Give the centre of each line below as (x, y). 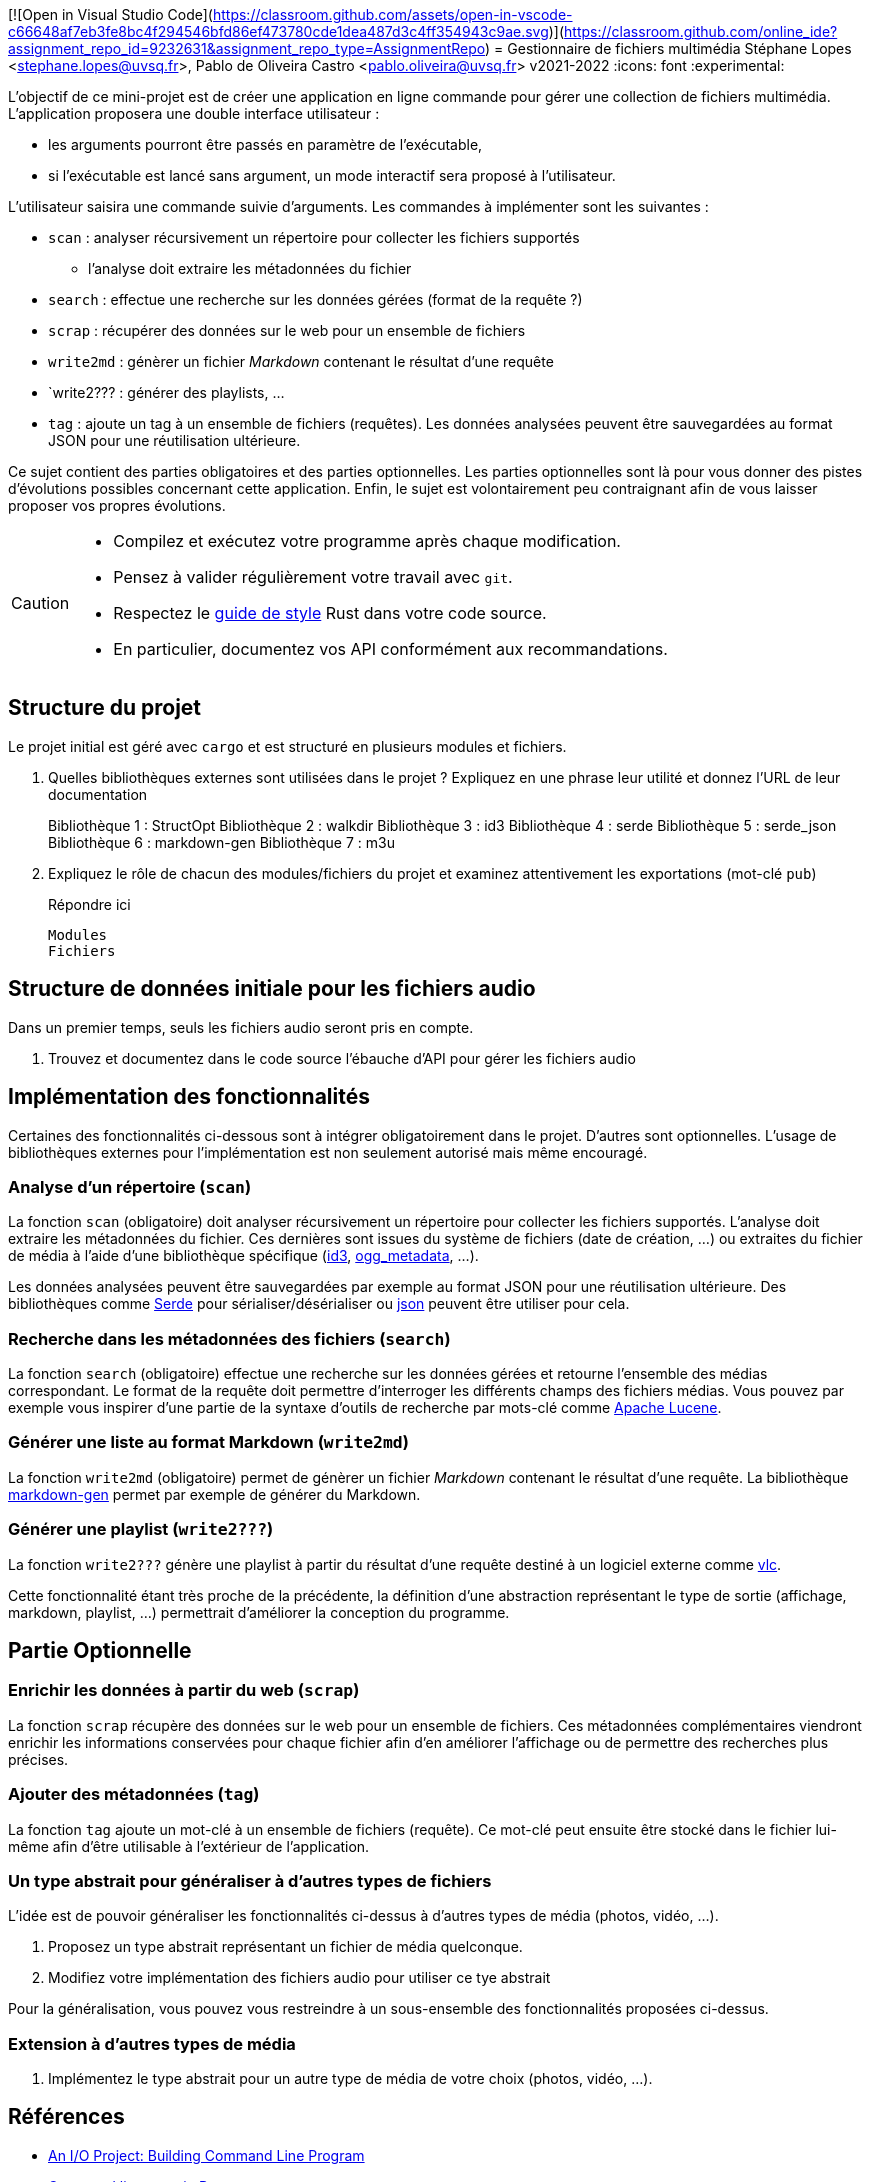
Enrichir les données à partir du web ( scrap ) (184, 1690)
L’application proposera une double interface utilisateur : (194, 113)
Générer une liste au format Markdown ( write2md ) (208, 1442)
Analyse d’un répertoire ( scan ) (130, 1186)
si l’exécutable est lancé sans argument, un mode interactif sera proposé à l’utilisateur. (332, 175)
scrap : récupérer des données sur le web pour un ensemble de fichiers (287, 330)
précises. (38, 1759)
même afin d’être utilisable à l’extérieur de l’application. (189, 1846)
